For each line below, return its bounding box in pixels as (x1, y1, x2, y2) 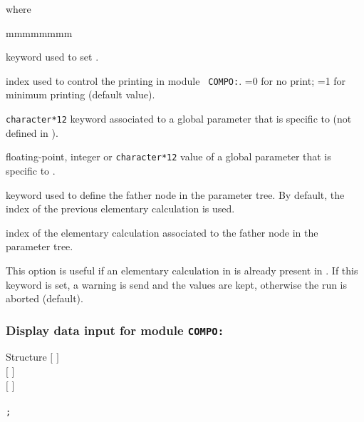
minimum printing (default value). (6, 87, 155, 102)
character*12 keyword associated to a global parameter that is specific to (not (6, 111, 352, 126)
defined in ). (6, 125, 58, 140)
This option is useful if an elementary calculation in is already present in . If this (6, 262, 358, 277)
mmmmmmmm (6, 25, 73, 40)
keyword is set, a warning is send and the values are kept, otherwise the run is (6, 277, 348, 292)
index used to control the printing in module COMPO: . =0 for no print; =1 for (6, 73, 346, 88)
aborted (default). (6, 291, 83, 306)
